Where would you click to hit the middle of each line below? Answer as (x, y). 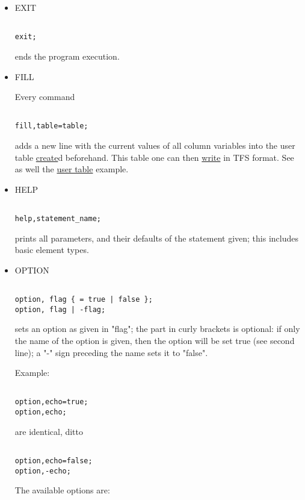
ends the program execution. (67, 56)
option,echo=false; (54, 461)
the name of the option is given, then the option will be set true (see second (155, 341)
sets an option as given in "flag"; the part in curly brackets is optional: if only (157, 329)
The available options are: (62, 490)
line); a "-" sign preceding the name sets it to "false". (111, 352)
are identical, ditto (49, 431)
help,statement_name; (58, 219)
